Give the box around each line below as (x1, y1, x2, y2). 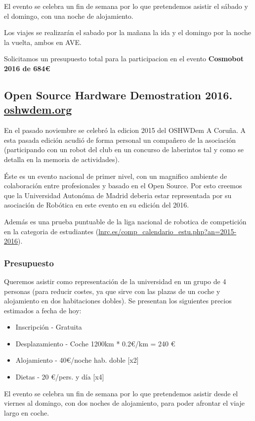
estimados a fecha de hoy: (4, 305, 82, 315)
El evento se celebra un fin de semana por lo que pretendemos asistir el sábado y (4, 1, 248, 11)
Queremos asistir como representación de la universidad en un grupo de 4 (4, 276, 226, 286)
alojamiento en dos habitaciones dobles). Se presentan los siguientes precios (4, 295, 232, 306)
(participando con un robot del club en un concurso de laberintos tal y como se (4, 144, 244, 155)
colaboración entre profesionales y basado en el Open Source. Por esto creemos (4, 180, 242, 191)
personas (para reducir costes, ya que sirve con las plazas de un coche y (4, 286, 220, 296)
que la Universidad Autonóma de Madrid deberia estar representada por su (4, 190, 232, 200)
